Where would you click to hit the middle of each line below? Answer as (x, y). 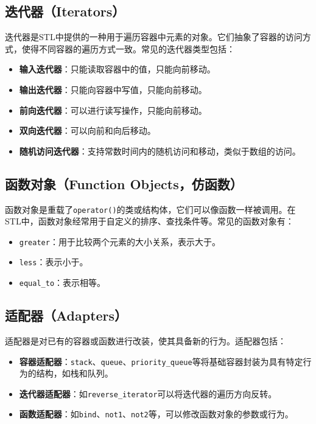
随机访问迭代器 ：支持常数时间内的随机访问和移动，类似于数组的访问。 (160, 151)
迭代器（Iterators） (65, 11)
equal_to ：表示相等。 (62, 283)
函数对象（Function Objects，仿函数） (124, 183)
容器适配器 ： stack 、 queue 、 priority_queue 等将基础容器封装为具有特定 (161, 361)
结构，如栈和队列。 (75, 373)
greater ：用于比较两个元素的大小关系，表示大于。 (120, 241)
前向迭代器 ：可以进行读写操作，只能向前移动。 (113, 110)
